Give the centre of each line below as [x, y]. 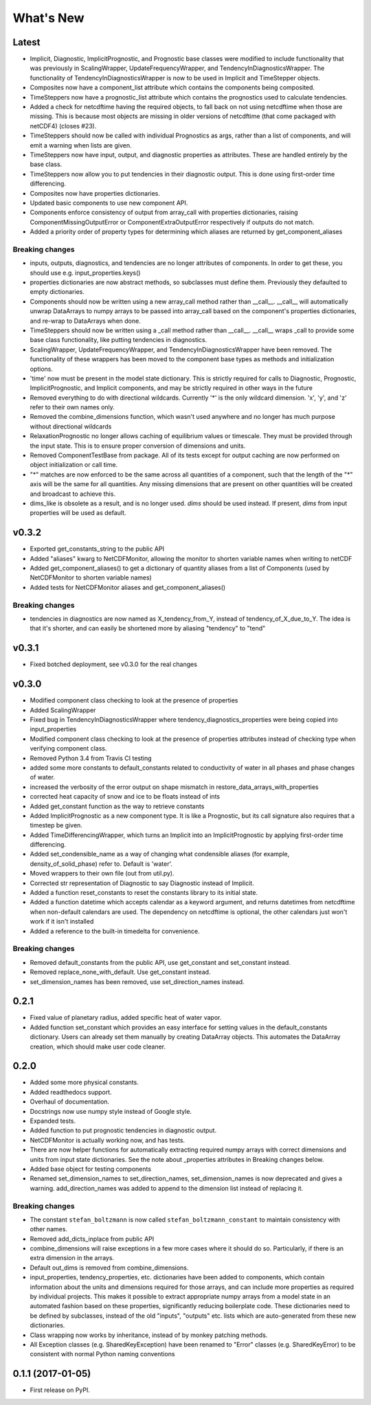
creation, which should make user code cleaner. [98, 1047]
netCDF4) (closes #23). [63, 126]
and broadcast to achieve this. [73, 494]
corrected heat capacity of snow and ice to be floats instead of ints [125, 797]
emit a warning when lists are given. [81, 145]
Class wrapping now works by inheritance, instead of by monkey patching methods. [149, 1335]
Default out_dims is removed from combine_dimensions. [109, 1268]
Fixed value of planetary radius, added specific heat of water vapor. [126, 1018]
